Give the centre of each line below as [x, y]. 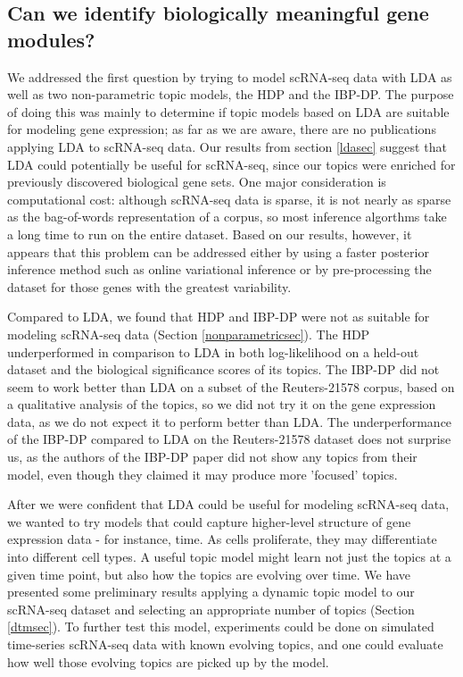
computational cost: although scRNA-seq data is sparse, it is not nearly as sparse [229, 199]
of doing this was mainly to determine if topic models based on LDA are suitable [228, 111]
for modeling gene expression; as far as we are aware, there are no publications [222, 129]
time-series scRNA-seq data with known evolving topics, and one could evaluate [225, 644]
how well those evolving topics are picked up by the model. [168, 661]
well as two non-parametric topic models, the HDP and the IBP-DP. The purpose [231, 94]
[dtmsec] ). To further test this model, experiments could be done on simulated [221, 627]
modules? [51, 39]
